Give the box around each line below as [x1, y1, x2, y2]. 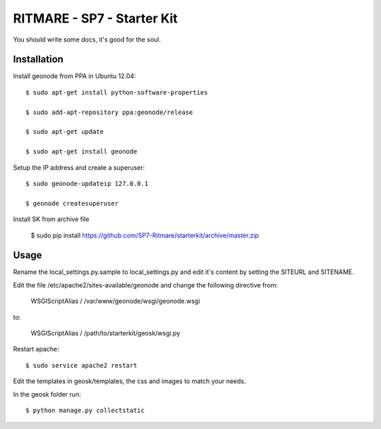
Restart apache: [13, 345, 59, 354]
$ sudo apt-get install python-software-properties [25, 88, 208, 97]
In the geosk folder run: [13, 390, 81, 398]
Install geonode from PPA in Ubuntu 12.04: [13, 72, 137, 80]
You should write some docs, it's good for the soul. [13, 35, 162, 44]
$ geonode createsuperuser [25, 199, 119, 207]
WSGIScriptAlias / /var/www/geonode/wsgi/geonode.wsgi [30, 297, 200, 306]
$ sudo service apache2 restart [25, 361, 138, 369]
